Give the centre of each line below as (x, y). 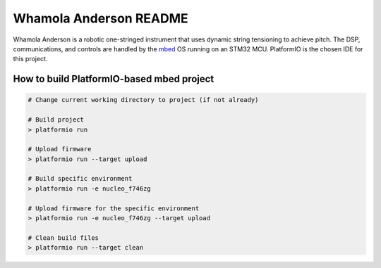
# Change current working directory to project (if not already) (143, 100)
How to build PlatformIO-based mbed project (114, 79)
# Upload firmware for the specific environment (114, 208)
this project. (30, 59)
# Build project (56, 120)
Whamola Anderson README (101, 18)
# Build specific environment (80, 179)
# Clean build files (63, 238)
